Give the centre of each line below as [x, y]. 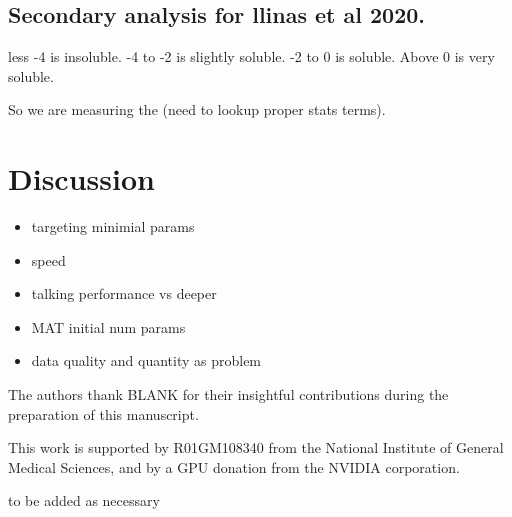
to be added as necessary [84, 500]
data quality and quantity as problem [146, 360]
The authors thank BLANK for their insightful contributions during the [228, 394]
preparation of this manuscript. [103, 413]
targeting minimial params [113, 226]
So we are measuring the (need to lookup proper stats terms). [197, 109]
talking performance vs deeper [124, 293]
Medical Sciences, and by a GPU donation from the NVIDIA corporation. [234, 466]
